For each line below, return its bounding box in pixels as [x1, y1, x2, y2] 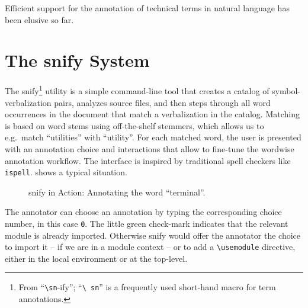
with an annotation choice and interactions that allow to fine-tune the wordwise [5, 142, 294, 155]
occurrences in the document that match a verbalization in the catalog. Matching [5, 108, 300, 120]
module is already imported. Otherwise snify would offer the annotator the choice [5, 229, 301, 241]
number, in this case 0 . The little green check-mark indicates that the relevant [5, 217, 288, 229]
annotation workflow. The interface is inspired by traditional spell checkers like [5, 154, 291, 166]
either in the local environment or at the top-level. [5, 252, 188, 264]
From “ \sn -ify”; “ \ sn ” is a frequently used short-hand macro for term [18, 281, 276, 293]
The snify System [5, 48, 150, 72]
